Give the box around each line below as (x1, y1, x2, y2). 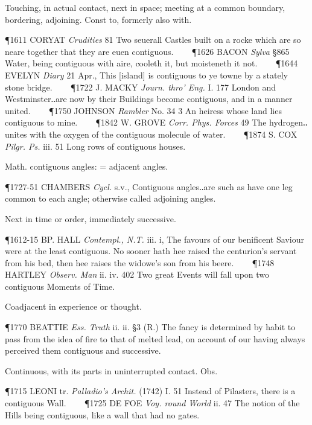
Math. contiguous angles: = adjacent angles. (5, 160, 168, 173)
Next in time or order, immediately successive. (5, 212, 176, 225)
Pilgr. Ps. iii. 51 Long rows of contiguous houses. (5, 139, 186, 152)
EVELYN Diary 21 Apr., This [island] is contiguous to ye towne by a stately (5, 68, 288, 81)
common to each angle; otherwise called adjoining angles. (5, 192, 216, 205)
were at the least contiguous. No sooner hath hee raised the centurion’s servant (5, 244, 297, 257)
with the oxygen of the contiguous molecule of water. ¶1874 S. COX (30, 127, 298, 140)
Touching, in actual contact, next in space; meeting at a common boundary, (5, 1, 285, 13)
